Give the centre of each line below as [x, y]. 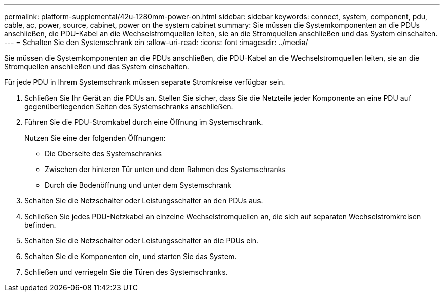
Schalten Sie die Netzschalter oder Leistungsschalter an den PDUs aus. [144, 201]
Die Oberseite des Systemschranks [103, 154]
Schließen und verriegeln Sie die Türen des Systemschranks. [126, 272]
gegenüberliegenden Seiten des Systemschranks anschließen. [129, 107]
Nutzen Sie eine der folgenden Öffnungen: [95, 138]
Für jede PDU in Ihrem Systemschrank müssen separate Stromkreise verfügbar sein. [145, 82]
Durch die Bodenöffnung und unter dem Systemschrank [138, 185]
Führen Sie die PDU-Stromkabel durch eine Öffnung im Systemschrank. [144, 122]
